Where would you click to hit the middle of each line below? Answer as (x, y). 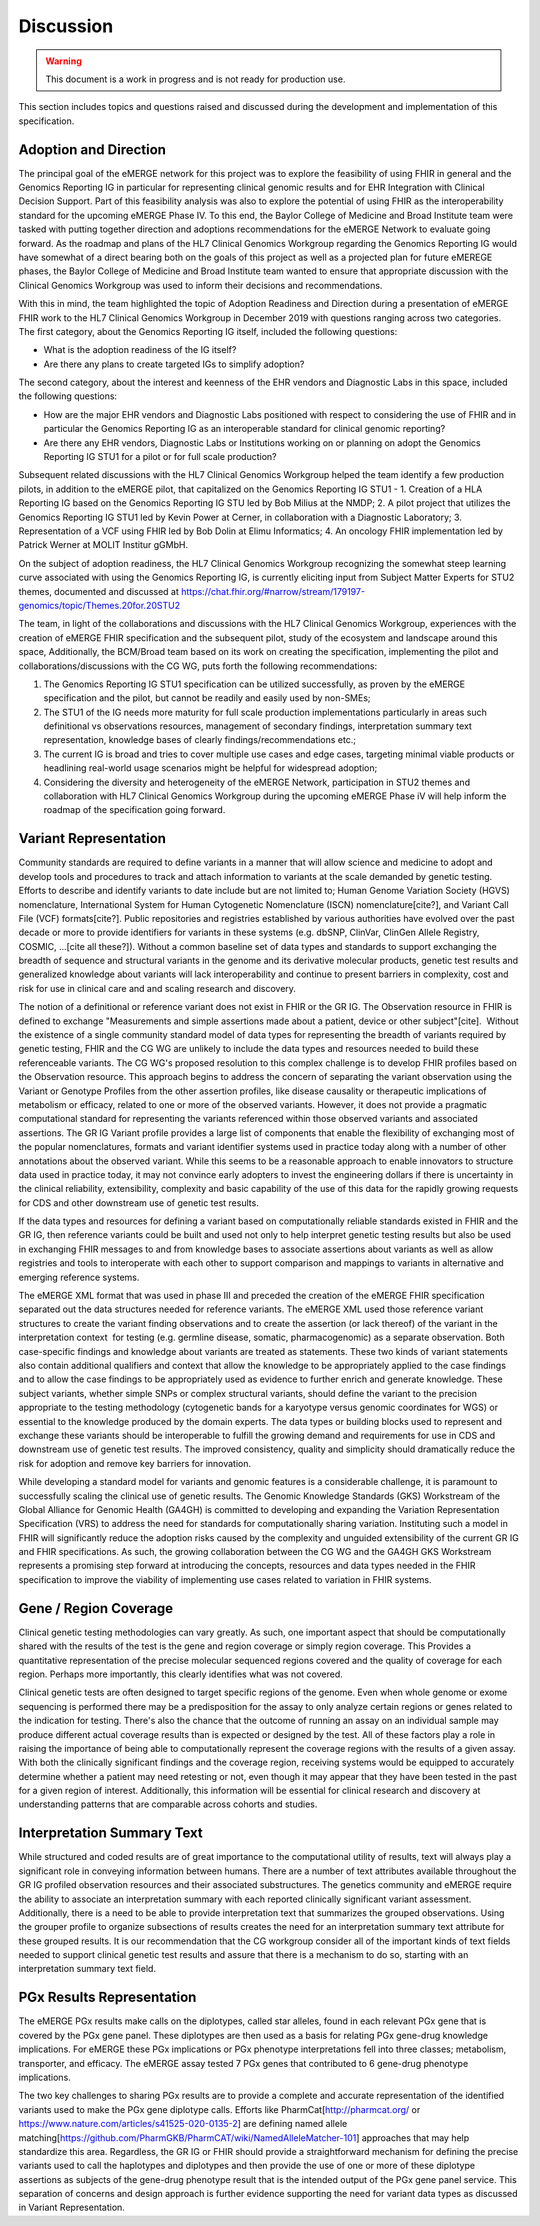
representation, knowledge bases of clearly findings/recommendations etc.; (200, 740)
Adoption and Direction (92, 149)
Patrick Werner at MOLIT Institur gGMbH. (103, 545)
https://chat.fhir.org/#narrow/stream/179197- (272, 591)
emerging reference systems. (79, 1277)
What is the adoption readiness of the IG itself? (140, 350)
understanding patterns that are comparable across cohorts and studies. (168, 1804)
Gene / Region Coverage (96, 1608)
